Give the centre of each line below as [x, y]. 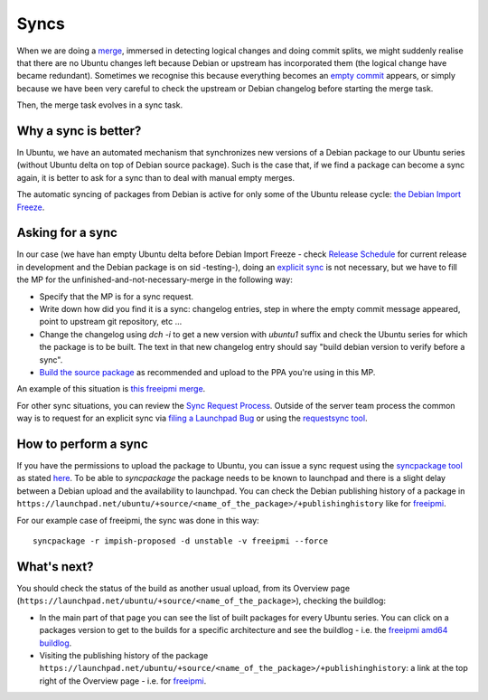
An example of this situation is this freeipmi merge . [111, 389]
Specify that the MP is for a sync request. [117, 296]
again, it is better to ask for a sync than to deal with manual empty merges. [156, 177]
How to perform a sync [82, 444]
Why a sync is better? [79, 131]
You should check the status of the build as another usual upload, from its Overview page [183, 588]
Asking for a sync [67, 233]
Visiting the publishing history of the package [124, 655]
